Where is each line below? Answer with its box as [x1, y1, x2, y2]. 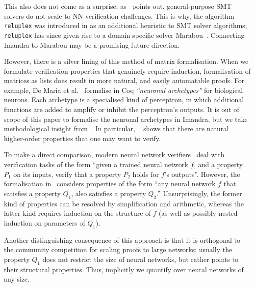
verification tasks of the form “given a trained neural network [4, 159, 188, 170]
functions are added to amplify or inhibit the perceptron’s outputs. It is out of [4, 104, 239, 115]
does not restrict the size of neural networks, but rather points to [42, 254, 238, 264]
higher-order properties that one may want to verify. [4, 133, 161, 143]
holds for [132, 169, 159, 179]
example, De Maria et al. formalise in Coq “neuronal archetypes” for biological [4, 85, 243, 95]
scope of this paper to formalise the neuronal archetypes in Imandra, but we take [4, 114, 248, 124]
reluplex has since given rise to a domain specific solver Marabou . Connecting [4, 29, 245, 40]
